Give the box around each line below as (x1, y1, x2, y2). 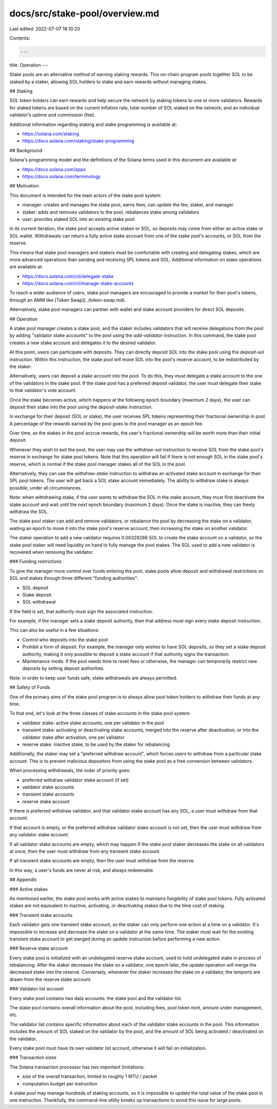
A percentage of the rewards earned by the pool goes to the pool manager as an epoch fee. (9, 420, 204, 426)
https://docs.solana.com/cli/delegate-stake (22, 273, 114, 279)
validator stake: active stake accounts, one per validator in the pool (22, 720, 164, 726)
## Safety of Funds (9, 684, 50, 690)
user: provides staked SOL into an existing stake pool (22, 216, 135, 222)
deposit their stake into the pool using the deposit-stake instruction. (9, 404, 153, 410)
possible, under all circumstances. (9, 484, 82, 491)
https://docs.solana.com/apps (22, 166, 86, 172)
